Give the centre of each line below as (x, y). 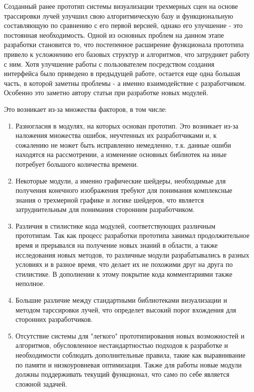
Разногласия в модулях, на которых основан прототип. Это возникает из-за (127, 125)
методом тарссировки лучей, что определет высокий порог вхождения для (126, 309)
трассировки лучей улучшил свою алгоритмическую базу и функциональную (119, 15)
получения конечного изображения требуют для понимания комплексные (124, 190)
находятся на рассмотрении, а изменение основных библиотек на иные (121, 154)
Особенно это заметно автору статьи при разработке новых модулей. (106, 92)
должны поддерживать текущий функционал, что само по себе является (122, 374)
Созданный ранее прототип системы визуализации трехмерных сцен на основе (121, 6)
